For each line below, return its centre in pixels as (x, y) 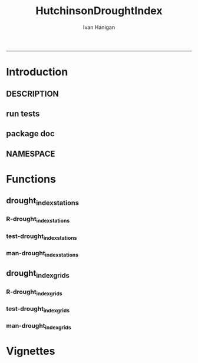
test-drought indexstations (42, 236)
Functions (31, 179)
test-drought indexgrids (38, 309)
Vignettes (31, 351)
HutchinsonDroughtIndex (99, 11)
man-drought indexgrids (39, 326)
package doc (30, 134)
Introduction (37, 72)
